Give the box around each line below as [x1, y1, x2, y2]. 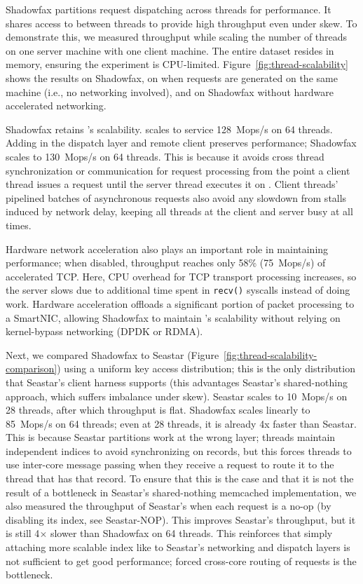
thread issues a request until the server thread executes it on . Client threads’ [6, 177, 338, 191]
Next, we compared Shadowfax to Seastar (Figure [6, 347, 219, 362]
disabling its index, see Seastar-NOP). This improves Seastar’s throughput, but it [6, 512, 356, 527]
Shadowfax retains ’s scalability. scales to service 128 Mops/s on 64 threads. [6, 121, 333, 136]
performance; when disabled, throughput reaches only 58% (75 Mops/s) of [6, 255, 326, 270]
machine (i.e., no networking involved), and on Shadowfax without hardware [6, 84, 334, 99]
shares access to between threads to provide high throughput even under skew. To [6, 15, 357, 30]
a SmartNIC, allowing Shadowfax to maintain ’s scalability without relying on [6, 310, 341, 325]
